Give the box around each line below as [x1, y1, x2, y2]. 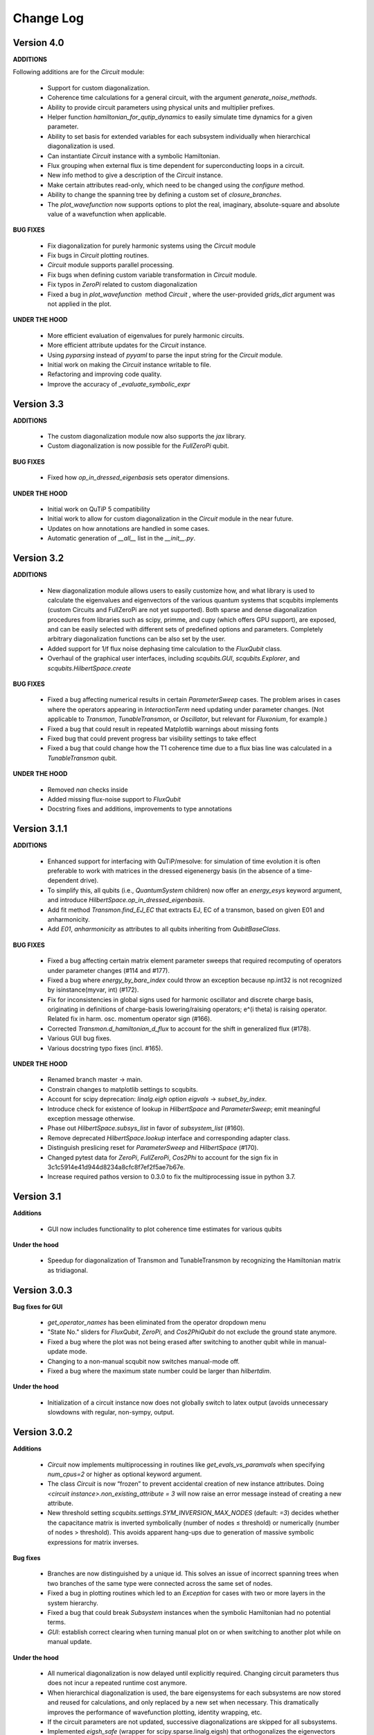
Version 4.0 [12, 37, 64, 49]
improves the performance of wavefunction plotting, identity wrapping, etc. [47, 1708, 262, 1716]
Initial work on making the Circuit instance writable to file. [47, 361, 211, 369]
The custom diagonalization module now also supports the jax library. [47, 432, 247, 441]
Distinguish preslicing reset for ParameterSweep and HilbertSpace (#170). [47, 1144, 259, 1152]
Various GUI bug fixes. [47, 1034, 112, 1042]
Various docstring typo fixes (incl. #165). [47, 1044, 163, 1052]
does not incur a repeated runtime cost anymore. [47, 1679, 187, 1687]
